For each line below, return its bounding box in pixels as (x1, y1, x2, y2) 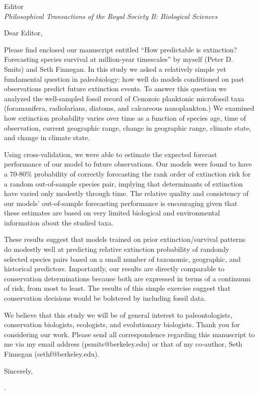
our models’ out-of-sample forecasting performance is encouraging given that (4, 197, 238, 208)
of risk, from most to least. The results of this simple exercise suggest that (4, 283, 231, 293)
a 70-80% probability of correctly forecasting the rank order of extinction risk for (4, 168, 251, 179)
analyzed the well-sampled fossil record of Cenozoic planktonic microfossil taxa (4, 93, 245, 103)
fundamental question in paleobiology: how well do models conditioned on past (4, 73, 245, 84)
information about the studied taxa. (4, 217, 114, 227)
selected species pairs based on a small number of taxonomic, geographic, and (4, 253, 241, 264)
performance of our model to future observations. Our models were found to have (4, 159, 252, 169)
